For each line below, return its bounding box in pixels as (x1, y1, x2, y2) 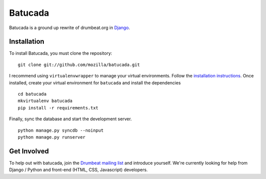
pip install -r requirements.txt (18, 105, 99, 110)
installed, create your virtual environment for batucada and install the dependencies (9, 79, 181, 86)
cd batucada (18, 91, 47, 97)
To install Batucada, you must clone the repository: (9, 50, 112, 56)
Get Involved (9, 147, 49, 155)
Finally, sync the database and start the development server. (9, 116, 132, 122)
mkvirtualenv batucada (18, 98, 73, 104)
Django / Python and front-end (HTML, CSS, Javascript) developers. (9, 167, 148, 173)
